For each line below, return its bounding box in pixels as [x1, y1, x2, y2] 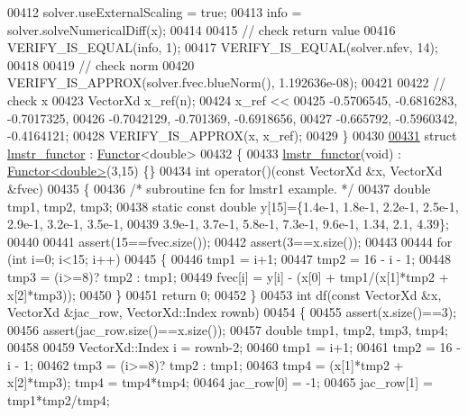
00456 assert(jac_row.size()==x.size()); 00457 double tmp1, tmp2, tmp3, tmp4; [7, 320, 448, 339]
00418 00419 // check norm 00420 [7, 55, 195, 74]
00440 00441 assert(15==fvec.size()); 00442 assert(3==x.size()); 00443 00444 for [7, 231, 453, 250]
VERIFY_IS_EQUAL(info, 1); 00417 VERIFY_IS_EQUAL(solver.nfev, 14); [7, 38, 438, 57]
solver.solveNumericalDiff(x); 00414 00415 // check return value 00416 [7, 20, 396, 39]
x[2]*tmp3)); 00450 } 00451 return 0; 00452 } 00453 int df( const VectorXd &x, [7, 285, 442, 303]
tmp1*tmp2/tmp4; [7, 391, 110, 410]
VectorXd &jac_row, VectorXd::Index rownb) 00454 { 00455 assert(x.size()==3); [7, 303, 457, 321]
